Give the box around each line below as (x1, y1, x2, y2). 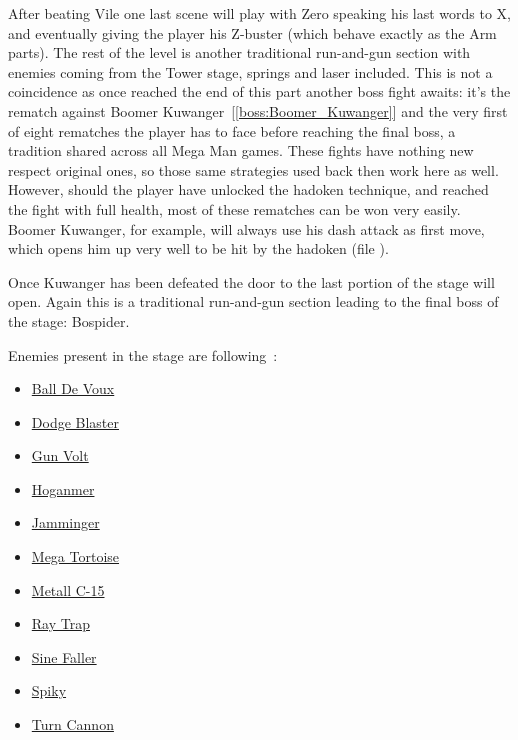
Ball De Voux (31, 378, 115, 399)
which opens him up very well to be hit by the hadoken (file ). (8, 238, 389, 259)
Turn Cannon (31, 714, 114, 735)
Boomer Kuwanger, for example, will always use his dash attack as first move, (8, 218, 485, 239)
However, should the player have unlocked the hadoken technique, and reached (8, 179, 489, 200)
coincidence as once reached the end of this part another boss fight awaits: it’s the (8, 81, 511, 102)
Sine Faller (31, 646, 97, 667)
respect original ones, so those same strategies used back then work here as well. (8, 159, 499, 180)
